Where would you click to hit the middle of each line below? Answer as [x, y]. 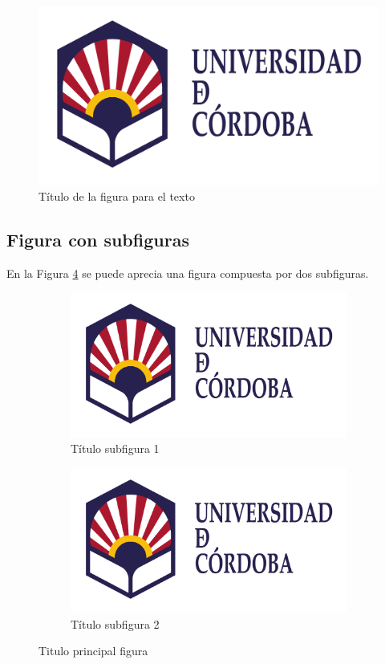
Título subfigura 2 [115, 623]
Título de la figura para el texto [117, 196]
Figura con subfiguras [98, 239]
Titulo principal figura [93, 651]
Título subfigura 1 [115, 448]
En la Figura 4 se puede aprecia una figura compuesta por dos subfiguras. [188, 273]
